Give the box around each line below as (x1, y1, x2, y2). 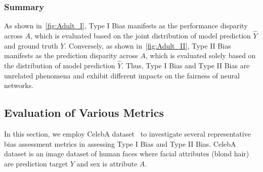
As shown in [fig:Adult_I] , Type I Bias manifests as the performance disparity (4, 20, 248, 31)
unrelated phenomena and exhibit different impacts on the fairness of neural (4, 70, 240, 80)
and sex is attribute (76, 158, 138, 168)
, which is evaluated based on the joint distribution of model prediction (30, 30, 251, 41)
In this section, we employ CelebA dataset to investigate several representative (4, 128, 251, 139)
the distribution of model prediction (4, 60, 115, 71)
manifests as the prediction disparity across (4, 50, 138, 61)
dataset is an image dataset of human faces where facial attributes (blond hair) (4, 148, 249, 159)
